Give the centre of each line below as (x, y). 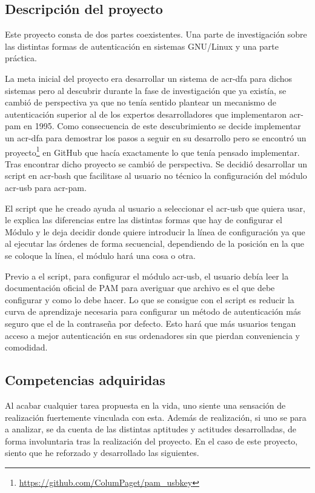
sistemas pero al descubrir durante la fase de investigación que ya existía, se (146, 90)
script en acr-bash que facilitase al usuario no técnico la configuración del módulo (156, 176)
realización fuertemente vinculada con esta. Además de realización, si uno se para (156, 417)
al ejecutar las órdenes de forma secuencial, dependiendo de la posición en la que (154, 243)
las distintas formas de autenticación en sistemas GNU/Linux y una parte (142, 46)
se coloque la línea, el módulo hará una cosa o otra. (100, 255)
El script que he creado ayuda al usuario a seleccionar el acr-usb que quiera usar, (155, 208)
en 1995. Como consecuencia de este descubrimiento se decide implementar (162, 126)
